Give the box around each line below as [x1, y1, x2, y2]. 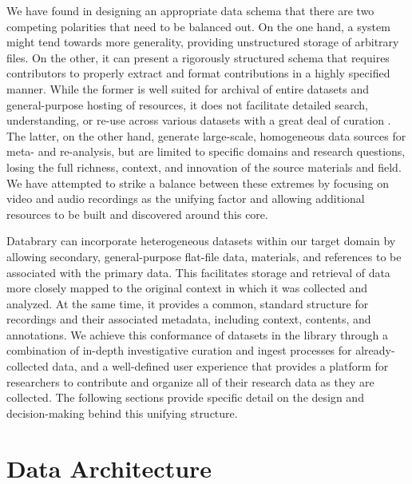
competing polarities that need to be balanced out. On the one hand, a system [6, 18, 390, 34]
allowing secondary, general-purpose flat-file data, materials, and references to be [6, 248, 402, 264]
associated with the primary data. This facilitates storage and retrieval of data [6, 264, 390, 280]
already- [355, 342, 395, 359]
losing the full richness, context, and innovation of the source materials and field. [6, 158, 402, 175]
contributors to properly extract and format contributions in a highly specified [6, 65, 390, 81]
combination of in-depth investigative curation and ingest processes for [6, 342, 352, 359]
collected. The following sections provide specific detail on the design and [6, 389, 364, 406]
